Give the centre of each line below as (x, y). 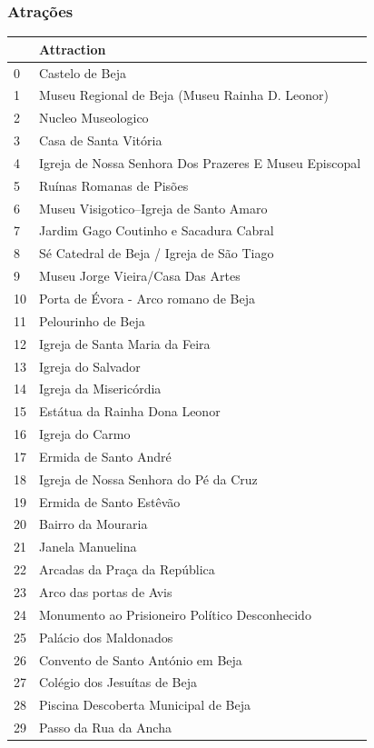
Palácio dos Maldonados (106, 637)
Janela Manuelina (88, 547)
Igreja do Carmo (85, 434)
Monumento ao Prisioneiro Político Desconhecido (175, 614)
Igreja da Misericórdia (100, 389)
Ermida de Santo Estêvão (110, 501)
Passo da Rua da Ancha (105, 728)
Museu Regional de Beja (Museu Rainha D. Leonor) (184, 95)
